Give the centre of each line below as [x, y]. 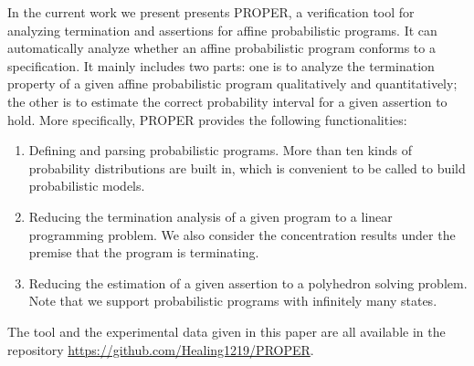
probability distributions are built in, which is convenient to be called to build [247, 167]
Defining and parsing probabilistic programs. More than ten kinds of [221, 150]
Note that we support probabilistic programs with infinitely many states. [233, 301]
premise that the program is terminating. [144, 252]
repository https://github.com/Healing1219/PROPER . [161, 349]
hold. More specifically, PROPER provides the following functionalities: [207, 119]
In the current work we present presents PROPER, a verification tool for [211, 12]
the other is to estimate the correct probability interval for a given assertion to [227, 101]
